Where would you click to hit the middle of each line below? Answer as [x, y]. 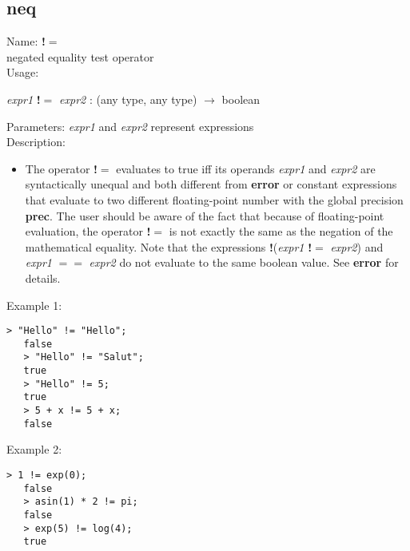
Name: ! [26, 41]
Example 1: [34, 305]
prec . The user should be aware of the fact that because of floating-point [205, 215]
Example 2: [34, 449]
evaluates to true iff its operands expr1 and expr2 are [246, 168]
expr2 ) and [357, 246]
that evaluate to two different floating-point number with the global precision [214, 199]
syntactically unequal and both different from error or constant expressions [211, 184]
